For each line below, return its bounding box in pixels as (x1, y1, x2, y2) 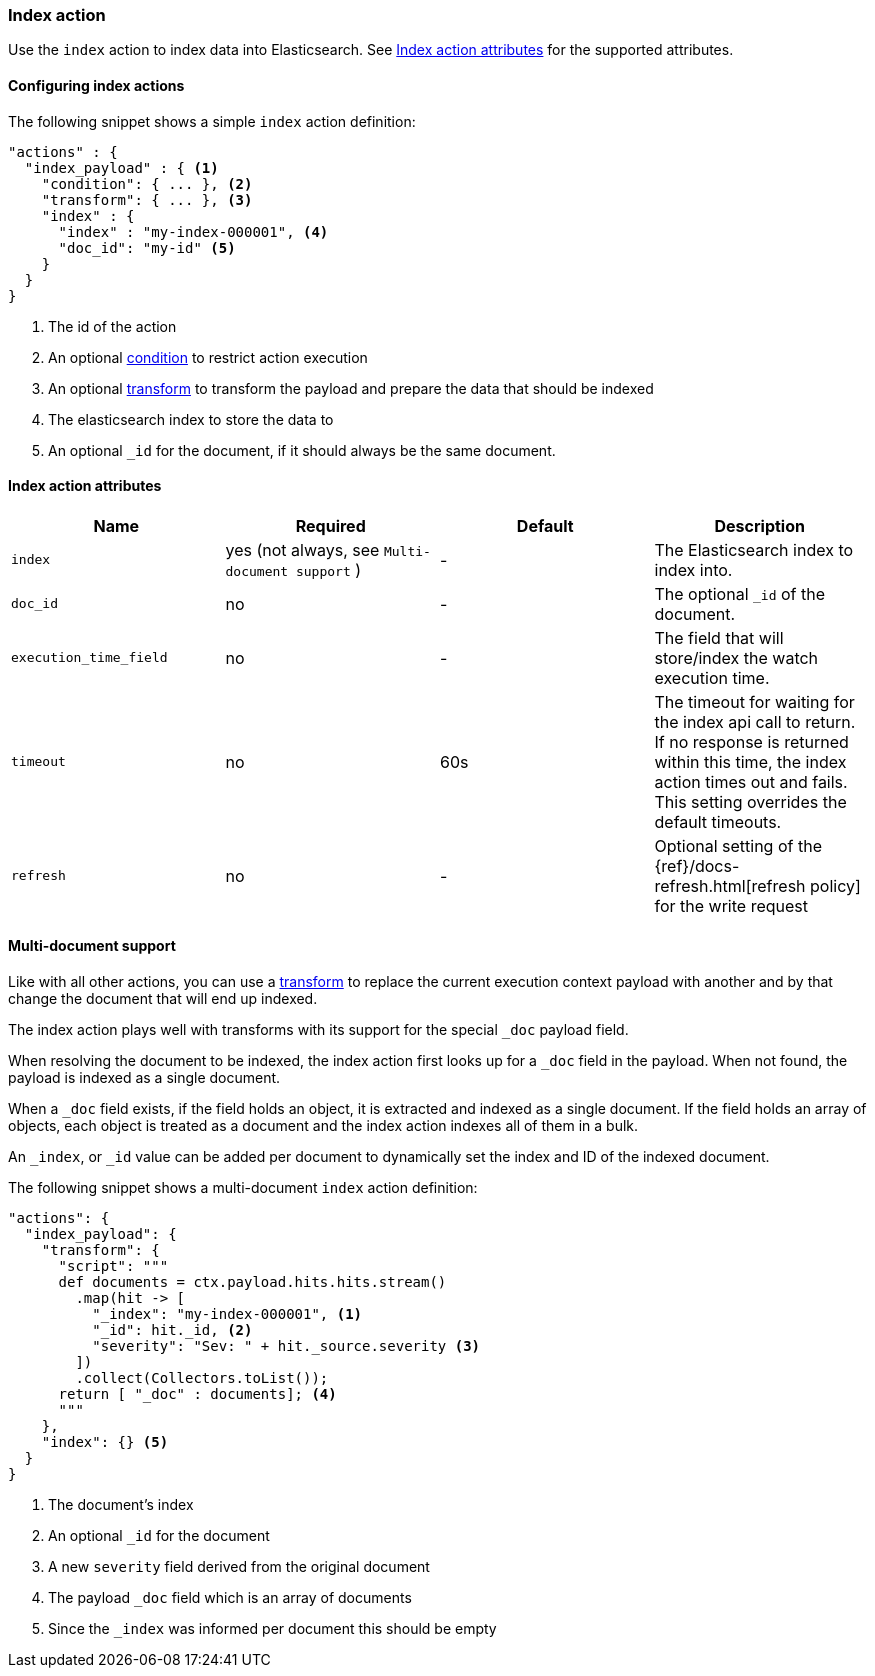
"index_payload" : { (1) (24, 159, 219, 176)
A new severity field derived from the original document (48, 1558, 430, 1576)
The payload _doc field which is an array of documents (48, 1589, 412, 1607)
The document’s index (48, 1496, 194, 1514)
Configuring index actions (8, 76, 185, 94)
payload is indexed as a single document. (8, 1069, 281, 1087)
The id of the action (48, 317, 177, 335)
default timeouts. (654, 811, 782, 832)
